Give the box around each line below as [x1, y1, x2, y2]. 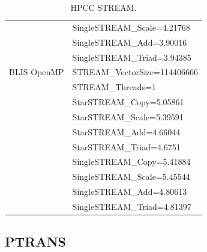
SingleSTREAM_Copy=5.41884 [72, 155, 191, 168]
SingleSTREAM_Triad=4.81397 [72, 200, 191, 212]
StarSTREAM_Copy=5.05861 [72, 96, 184, 108]
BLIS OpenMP [9, 66, 64, 78]
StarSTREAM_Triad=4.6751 [72, 140, 181, 153]
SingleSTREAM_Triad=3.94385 [72, 51, 191, 63]
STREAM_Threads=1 [72, 81, 156, 93]
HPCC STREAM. [70, 1, 137, 13]
